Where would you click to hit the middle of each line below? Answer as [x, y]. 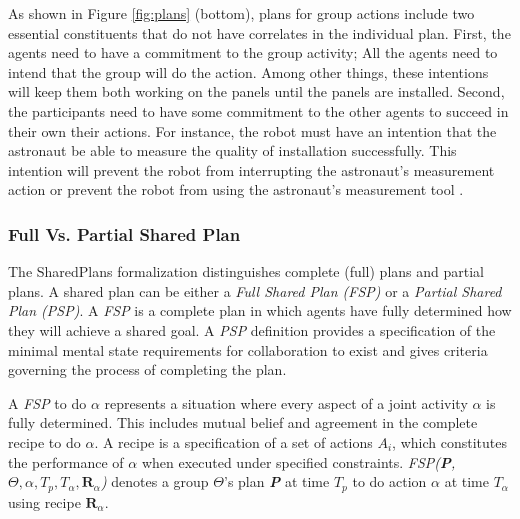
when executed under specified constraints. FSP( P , [298, 461]
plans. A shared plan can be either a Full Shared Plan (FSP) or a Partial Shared [255, 290]
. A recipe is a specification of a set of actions [233, 441]
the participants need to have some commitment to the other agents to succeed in [258, 110]
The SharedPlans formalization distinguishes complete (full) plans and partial [246, 271]
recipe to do [44, 441]
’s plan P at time [277, 481]
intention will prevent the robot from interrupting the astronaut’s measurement [251, 169]
